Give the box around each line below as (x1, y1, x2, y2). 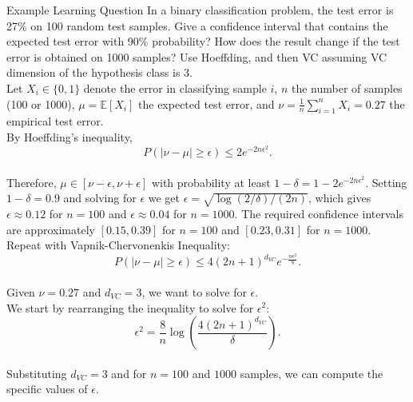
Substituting (6, 364, 67, 381)
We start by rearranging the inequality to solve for (6, 299, 254, 316)
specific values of (6, 380, 88, 397)
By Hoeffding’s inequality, (6, 128, 133, 145)
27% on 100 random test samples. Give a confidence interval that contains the (6, 17, 388, 34)
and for (111, 364, 147, 381)
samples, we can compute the (240, 364, 383, 381)
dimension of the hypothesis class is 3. (6, 64, 193, 81)
